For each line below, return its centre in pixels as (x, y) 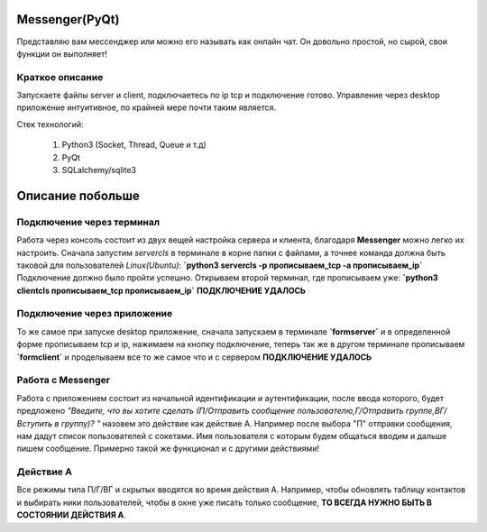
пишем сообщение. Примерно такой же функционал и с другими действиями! (168, 449)
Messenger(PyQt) (68, 19)
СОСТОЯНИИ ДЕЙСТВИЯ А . (71, 515)
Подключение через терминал (88, 222)
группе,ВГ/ (427, 411)
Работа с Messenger (63, 381)
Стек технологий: (50, 124)
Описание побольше (78, 195)
